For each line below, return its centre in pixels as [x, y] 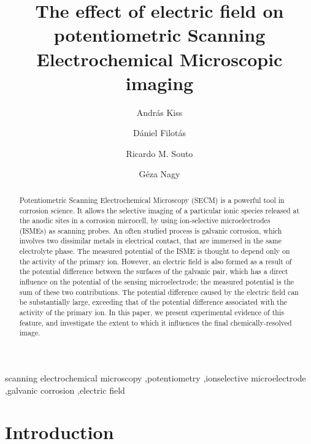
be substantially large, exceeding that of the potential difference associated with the [153, 302]
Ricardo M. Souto [159, 153]
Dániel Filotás [159, 133]
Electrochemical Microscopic [159, 59]
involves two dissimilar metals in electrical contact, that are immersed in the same [150, 241]
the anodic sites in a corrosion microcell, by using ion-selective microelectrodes [145, 220]
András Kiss [159, 112]
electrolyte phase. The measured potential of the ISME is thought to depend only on [155, 251]
